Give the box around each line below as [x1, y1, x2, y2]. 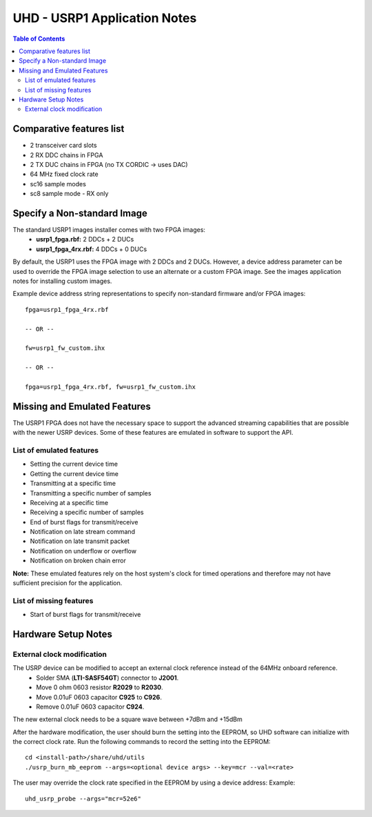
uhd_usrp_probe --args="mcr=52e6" [25, 794, 141, 803]
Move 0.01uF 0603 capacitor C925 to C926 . [36, 693, 162, 701]
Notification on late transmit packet [30, 537, 130, 545]
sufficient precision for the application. [12, 579, 123, 587]
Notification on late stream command [30, 528, 136, 536]
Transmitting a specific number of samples [30, 489, 152, 497]
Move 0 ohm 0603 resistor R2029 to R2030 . [36, 683, 163, 691]
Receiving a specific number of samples [30, 508, 144, 517]
